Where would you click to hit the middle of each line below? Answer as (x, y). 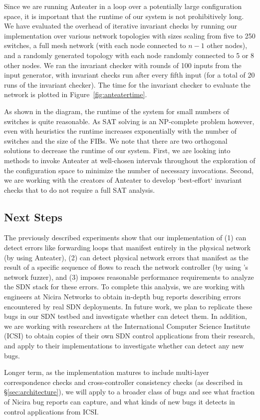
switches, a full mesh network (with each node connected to (95, 45)
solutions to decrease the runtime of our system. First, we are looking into (117, 150)
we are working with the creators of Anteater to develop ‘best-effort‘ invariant (123, 180)
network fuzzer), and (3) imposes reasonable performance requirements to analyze (129, 277)
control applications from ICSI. (51, 411)
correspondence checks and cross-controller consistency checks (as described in (124, 382)
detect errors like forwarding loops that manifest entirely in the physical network (128, 248)
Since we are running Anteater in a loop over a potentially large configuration (123, 6)
